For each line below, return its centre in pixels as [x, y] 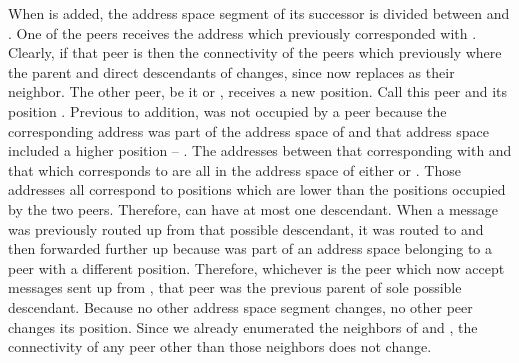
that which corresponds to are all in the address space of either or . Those [234, 169]
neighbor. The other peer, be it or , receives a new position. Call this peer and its [258, 91]
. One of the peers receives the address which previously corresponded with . [242, 32]
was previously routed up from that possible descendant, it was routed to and [246, 228]
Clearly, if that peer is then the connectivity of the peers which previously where [255, 52]
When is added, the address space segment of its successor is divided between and [259, 13]
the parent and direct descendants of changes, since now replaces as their [231, 71]
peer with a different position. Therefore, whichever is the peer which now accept [256, 267]
